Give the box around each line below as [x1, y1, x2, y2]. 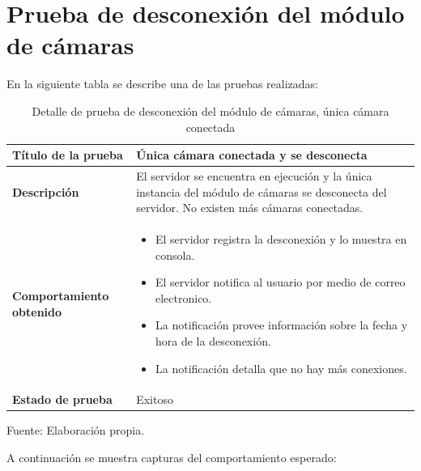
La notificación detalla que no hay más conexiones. [155, 359, 407, 376]
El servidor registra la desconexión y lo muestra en [155, 230, 407, 247]
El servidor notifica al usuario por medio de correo [155, 274, 406, 291]
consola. [155, 246, 195, 263]
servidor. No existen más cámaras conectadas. [136, 199, 364, 216]
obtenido [12, 303, 62, 320]
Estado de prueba [12, 391, 113, 408]
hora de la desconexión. [155, 332, 271, 349]
